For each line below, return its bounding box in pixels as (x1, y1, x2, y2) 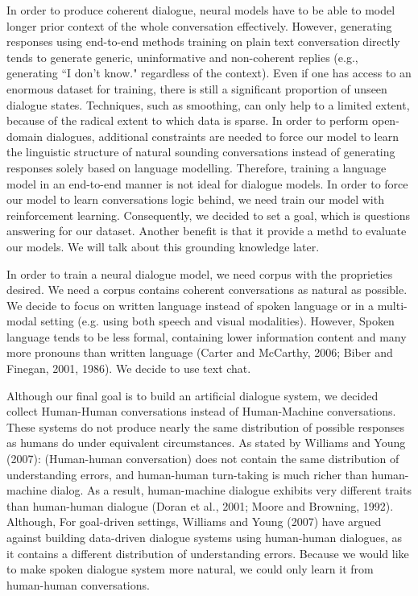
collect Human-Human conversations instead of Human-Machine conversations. (6, 403, 396, 420)
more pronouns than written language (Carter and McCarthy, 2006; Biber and (6, 344, 393, 361)
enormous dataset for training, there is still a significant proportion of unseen (6, 80, 387, 97)
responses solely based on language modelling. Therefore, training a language (6, 159, 387, 176)
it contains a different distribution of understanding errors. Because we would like (6, 544, 409, 561)
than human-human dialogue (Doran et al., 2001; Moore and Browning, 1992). (6, 497, 394, 514)
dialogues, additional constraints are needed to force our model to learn (46, 127, 399, 144)
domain (6, 127, 43, 144)
